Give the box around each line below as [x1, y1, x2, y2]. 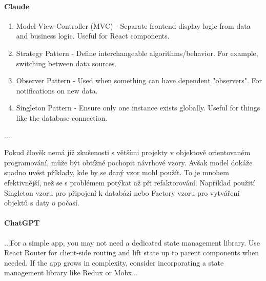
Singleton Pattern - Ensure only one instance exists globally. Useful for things [16, 102, 260, 113]
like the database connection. [16, 112, 108, 123]
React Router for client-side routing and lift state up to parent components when [4, 247, 259, 258]
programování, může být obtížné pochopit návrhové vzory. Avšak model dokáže [4, 157, 253, 167]
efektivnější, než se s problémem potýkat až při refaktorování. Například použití [4, 177, 255, 188]
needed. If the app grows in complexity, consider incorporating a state [4, 257, 224, 268]
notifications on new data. [16, 85, 98, 96]
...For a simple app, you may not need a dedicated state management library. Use [4, 237, 260, 248]
